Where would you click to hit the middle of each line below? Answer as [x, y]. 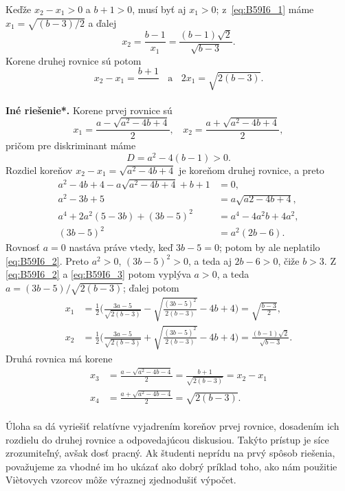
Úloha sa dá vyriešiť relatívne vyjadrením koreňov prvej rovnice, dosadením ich [172, 426]
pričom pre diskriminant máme [71, 145]
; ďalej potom [151, 287]
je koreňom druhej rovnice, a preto [252, 170]
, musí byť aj [159, 9]
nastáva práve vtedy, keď [121, 247]
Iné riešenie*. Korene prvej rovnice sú [89, 110]
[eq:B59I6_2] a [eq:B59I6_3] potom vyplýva [98, 274]
